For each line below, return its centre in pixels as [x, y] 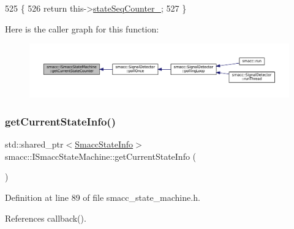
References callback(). [46, 218]
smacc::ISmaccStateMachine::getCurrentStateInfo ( [101, 156]
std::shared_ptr [34, 144]
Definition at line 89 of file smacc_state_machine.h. [103, 197]
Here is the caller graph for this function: [82, 28]
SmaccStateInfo [104, 144]
